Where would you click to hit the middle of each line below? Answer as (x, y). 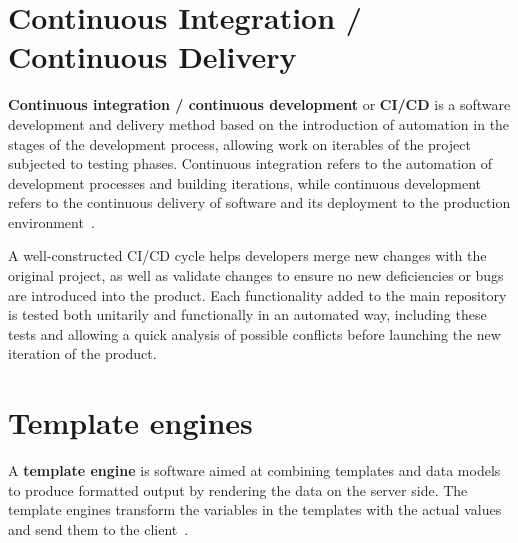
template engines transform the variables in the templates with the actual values (255, 509)
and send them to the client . (98, 528)
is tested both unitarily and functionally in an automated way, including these (247, 314)
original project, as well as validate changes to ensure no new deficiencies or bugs (256, 275)
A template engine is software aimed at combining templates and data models (254, 470)
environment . (51, 221)
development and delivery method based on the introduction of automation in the (259, 123)
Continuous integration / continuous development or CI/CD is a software (259, 104)
